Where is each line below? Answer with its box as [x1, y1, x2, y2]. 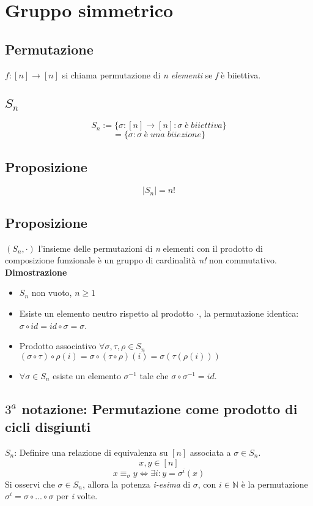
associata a [190, 445, 231, 458]
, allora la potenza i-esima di [82, 477, 191, 490]
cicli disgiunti [5, 417, 91, 436]
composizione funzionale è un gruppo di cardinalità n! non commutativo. [5, 254, 277, 266]
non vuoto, [31, 286, 72, 299]
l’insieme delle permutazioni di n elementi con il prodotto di [38, 241, 263, 254]
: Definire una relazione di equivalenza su [14, 445, 168, 458]
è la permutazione [241, 477, 308, 490]
